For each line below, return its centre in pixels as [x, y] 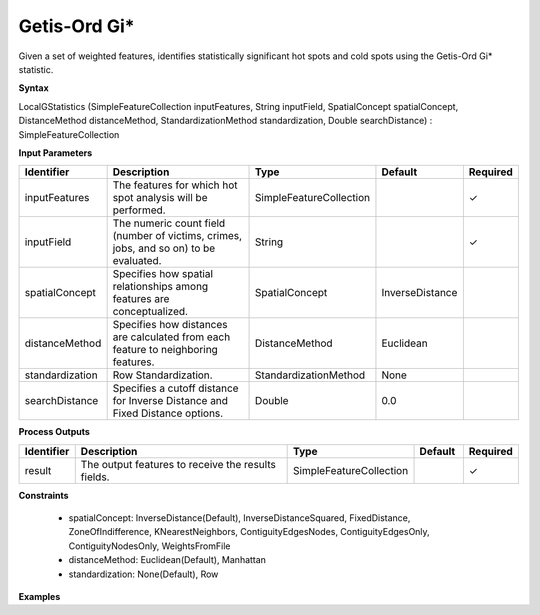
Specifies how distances [170, 325]
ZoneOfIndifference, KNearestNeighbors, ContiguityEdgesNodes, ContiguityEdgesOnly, [249, 532]
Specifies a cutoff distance [175, 388]
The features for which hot [175, 185]
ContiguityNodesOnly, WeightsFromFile [149, 546]
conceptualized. [150, 312]
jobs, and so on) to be [164, 248]
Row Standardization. [163, 375]
